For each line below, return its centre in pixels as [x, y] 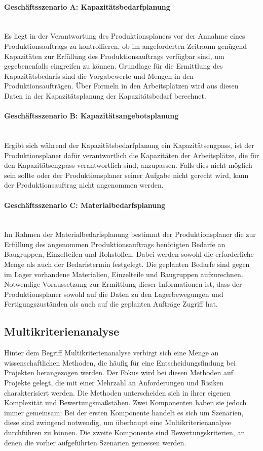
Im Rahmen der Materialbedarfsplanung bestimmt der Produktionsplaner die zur [130, 234]
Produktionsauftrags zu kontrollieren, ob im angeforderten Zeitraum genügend [126, 46]
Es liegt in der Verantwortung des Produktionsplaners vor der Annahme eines [125, 36]
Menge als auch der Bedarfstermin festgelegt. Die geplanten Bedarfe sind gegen [127, 264]
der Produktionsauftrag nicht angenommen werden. [84, 185]
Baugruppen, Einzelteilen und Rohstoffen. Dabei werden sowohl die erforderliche [129, 254]
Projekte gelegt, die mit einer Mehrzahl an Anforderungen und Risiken [114, 383]
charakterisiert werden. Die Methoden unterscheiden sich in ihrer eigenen [117, 392]
